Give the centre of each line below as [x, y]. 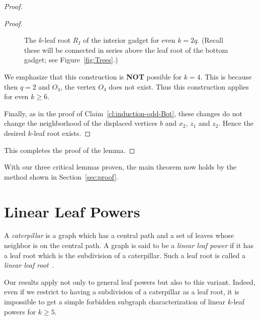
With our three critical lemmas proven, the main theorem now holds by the [120, 167]
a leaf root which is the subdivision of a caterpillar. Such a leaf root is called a [125, 255]
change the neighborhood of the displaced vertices [81, 123]
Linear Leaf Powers [72, 211]
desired [15, 133]
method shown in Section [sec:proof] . [61, 176]
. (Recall [210, 40]
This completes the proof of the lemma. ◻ [70, 150]
